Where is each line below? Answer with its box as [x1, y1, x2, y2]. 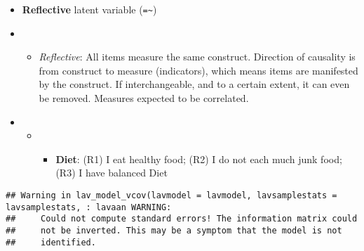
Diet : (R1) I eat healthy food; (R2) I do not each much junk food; [55, 151, 342, 166]
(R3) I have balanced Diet [55, 165, 168, 180]
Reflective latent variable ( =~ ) [22, 2, 157, 16]
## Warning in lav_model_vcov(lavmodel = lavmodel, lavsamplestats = [6, 191, 337, 200]
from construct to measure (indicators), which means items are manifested [39, 63, 358, 77]
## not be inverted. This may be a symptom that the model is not [6, 225, 342, 236]
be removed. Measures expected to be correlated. [39, 91, 249, 105]
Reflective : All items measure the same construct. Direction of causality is [39, 49, 356, 64]
